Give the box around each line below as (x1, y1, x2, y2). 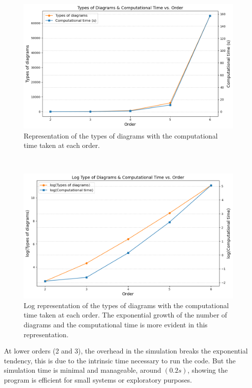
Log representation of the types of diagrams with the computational (24, 300, 229, 310)
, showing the (187, 365, 228, 375)
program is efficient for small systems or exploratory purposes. (4, 375, 192, 385)
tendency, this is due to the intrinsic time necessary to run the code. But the (4, 355, 236, 365)
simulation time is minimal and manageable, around (4, 365, 161, 375)
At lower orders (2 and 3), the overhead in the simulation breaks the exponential (4, 346, 248, 356)
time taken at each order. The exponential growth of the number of (24, 310, 227, 320)
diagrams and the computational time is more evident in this (24, 319, 208, 330)
